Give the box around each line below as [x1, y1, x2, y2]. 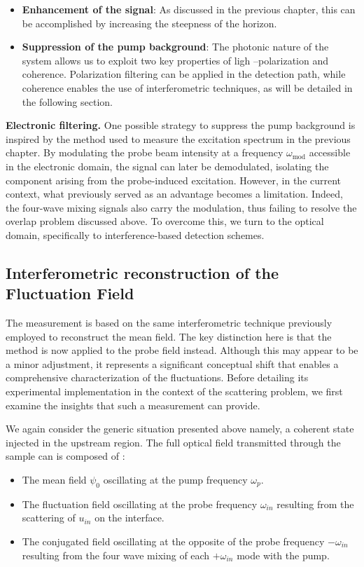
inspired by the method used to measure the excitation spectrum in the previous [6, 131, 351, 146]
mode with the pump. [237, 547, 330, 562]
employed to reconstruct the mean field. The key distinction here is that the [6, 329, 332, 343]
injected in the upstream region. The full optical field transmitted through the [6, 435, 341, 449]
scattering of [22, 510, 76, 525]
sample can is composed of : [6, 449, 125, 463]
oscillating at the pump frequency [103, 472, 248, 487]
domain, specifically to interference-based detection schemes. [6, 227, 265, 242]
